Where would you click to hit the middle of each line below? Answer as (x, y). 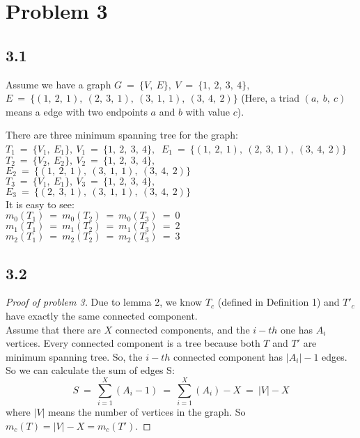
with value (208, 111)
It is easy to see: (40, 204)
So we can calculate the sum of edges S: (90, 370)
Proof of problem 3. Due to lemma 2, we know (104, 302)
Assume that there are (53, 329)
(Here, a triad (271, 98)
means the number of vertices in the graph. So (147, 412)
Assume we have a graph (58, 84)
